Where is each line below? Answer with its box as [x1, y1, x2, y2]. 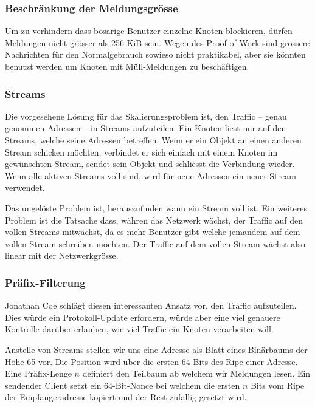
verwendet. [5, 181, 45, 194]
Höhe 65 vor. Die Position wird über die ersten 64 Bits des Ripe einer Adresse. [5, 355, 298, 368]
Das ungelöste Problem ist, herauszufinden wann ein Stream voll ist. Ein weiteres [5, 201, 308, 214]
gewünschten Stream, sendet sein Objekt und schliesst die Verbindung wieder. [5, 157, 295, 170]
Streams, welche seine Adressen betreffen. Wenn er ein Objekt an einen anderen [5, 134, 302, 146]
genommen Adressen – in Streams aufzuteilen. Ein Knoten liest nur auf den [5, 121, 286, 134]
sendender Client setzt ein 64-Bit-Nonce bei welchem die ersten [5, 378, 240, 391]
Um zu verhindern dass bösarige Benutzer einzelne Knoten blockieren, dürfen [5, 24, 292, 37]
